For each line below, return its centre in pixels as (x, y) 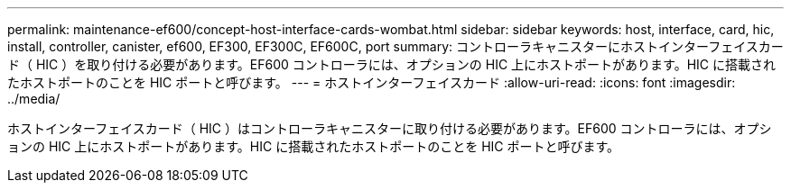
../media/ (34, 99)
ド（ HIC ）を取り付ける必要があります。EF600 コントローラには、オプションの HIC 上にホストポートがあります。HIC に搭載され (392, 64)
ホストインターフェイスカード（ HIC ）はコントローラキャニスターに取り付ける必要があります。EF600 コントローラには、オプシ (390, 128)
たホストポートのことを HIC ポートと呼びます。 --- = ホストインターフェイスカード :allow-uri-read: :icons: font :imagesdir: (372, 82)
